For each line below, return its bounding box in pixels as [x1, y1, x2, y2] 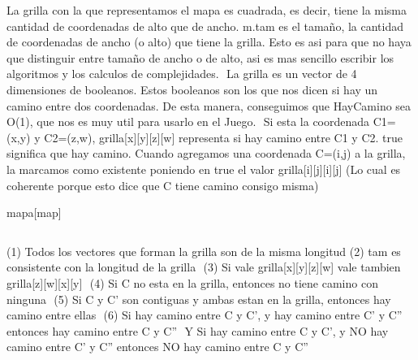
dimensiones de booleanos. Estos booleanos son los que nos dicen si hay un [6, 80, 378, 98]
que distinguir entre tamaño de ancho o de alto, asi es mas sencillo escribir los [6, 49, 394, 66]
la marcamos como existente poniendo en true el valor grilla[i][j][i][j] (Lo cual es [6, 160, 401, 177]
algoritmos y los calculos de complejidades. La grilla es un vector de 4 [6, 65, 357, 82]
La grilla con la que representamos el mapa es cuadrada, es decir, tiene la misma [6, 2, 407, 18]
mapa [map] [6, 204, 62, 221]
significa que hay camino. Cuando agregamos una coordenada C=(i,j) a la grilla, [6, 145, 406, 162]
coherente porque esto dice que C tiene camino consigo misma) [6, 176, 319, 193]
